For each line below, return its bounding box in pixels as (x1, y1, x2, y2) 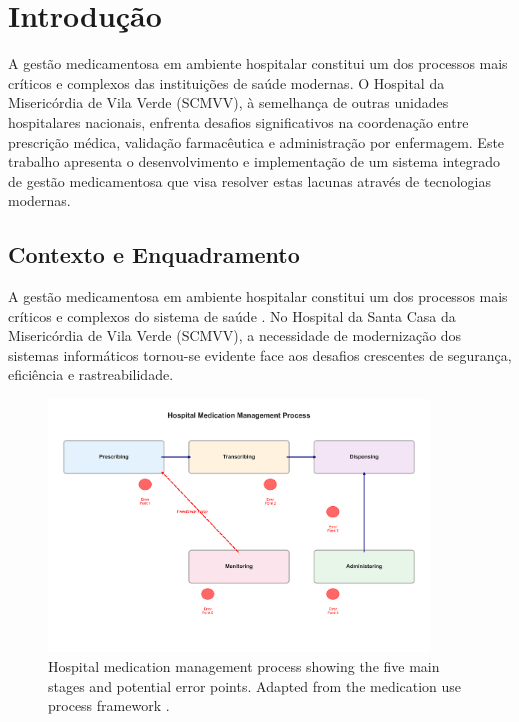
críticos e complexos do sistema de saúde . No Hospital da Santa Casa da (8, 305, 456, 326)
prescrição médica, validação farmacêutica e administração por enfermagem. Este (8, 131, 505, 152)
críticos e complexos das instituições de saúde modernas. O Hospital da (8, 72, 445, 93)
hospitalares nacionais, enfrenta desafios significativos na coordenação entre (8, 111, 469, 132)
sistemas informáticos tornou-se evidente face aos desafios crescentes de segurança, (8, 344, 512, 365)
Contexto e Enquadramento (8, 239, 300, 270)
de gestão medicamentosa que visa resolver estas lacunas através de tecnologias (8, 170, 491, 191)
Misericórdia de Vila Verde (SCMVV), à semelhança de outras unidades (8, 92, 449, 113)
